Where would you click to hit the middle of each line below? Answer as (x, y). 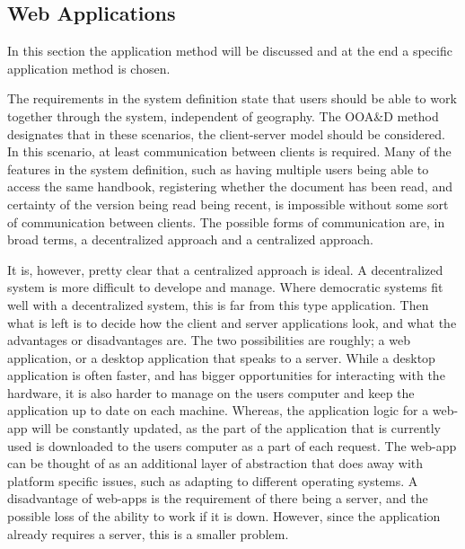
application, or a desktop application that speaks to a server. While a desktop (221, 357)
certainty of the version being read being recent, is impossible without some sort (228, 204)
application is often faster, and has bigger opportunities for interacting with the (226, 375)
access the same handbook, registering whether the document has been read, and (230, 186)
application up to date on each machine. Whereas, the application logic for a (218, 410)
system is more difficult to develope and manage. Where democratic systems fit (225, 287)
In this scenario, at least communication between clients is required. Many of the (229, 151)
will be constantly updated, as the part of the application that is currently (237, 428)
